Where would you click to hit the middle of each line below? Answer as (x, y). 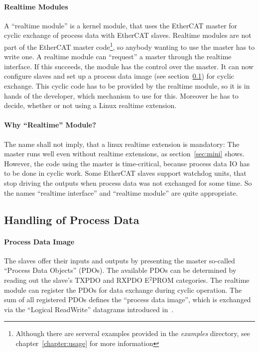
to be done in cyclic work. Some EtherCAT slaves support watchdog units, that (125, 173)
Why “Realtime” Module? (50, 125)
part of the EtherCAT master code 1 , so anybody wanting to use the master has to (129, 46)
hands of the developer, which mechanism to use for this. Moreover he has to (121, 95)
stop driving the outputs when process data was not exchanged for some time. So (128, 182)
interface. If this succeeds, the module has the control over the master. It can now (129, 66)
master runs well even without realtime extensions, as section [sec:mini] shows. (124, 154)
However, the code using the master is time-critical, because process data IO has (127, 163)
